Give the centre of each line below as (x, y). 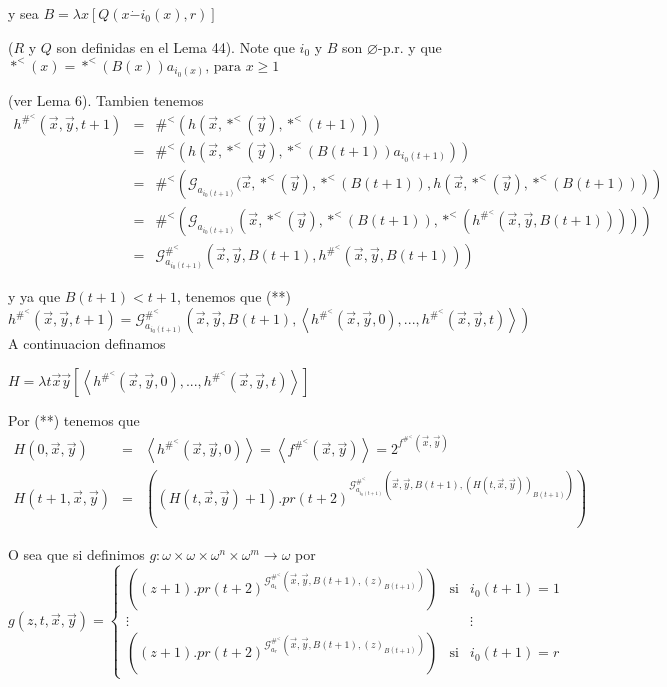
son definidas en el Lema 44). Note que (175, 46)
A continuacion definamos (87, 343)
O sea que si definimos (76, 554)
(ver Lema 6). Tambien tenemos (106, 100)
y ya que (34, 296)
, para (223, 66)
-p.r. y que (409, 46)
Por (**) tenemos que (74, 420)
